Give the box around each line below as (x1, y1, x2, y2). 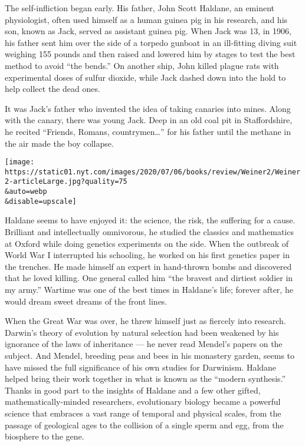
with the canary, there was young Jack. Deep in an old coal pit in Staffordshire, (5, 114, 293, 126)
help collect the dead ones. (5, 82, 100, 95)
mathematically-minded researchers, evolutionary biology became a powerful (5, 395, 281, 408)
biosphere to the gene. (5, 430, 84, 442)
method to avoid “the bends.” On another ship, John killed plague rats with (5, 59, 279, 71)
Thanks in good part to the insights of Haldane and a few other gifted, (5, 384, 261, 396)
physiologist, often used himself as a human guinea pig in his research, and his (5, 13, 288, 25)
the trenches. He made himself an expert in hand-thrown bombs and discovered (5, 260, 292, 272)
